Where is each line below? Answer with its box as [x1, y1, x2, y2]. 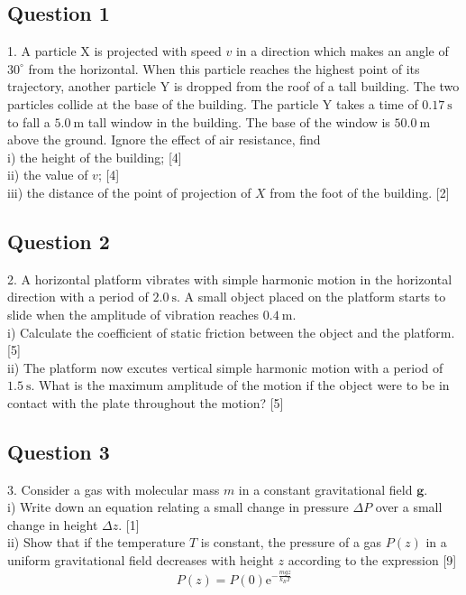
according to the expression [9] [288, 551, 457, 570]
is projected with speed [94, 42, 222, 60]
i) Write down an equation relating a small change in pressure [7, 497, 349, 516]
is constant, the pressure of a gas [200, 533, 382, 552]
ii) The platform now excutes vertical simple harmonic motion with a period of [7, 358, 443, 377]
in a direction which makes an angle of [235, 42, 449, 60]
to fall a [7, 112, 50, 131]
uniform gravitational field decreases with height [7, 551, 274, 570]
